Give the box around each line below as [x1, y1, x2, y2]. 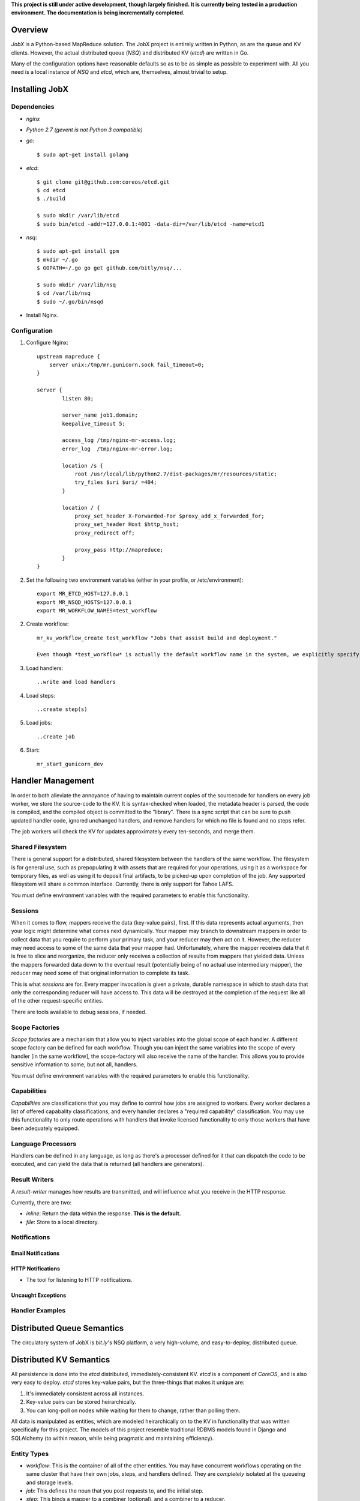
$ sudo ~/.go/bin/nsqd [37, 298, 104, 305]
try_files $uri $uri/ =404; [74, 479, 157, 486]
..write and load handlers [37, 678, 116, 686]
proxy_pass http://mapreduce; [74, 546, 164, 553]
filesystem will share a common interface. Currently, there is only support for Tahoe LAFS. [11, 880, 234, 888]
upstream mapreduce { [37, 353, 100, 360]
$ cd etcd [37, 187, 65, 193]
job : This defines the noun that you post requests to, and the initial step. [26, 1487, 204, 1494]
